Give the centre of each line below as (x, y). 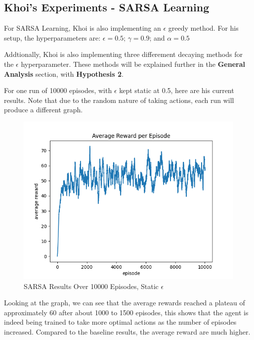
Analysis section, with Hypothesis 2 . (64, 73)
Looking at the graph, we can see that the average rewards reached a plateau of (125, 303)
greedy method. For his (203, 28)
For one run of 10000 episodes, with (58, 90)
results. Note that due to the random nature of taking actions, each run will (119, 100)
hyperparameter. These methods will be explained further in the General (133, 64)
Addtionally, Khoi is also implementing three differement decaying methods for (123, 54)
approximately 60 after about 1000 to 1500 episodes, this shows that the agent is (126, 312)
